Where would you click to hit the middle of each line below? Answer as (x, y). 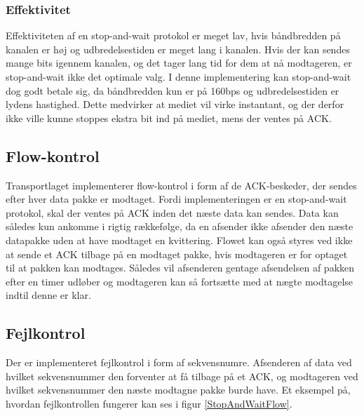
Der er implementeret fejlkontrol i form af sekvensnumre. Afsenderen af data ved (179, 362)
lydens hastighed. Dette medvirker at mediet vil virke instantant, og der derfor (175, 104)
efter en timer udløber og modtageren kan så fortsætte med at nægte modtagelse (180, 281)
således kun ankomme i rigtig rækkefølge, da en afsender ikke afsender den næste (180, 226)
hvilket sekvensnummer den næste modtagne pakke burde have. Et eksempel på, (178, 390)
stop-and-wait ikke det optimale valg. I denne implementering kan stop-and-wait (178, 76)
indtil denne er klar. (48, 295)
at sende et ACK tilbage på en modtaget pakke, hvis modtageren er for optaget (177, 254)
